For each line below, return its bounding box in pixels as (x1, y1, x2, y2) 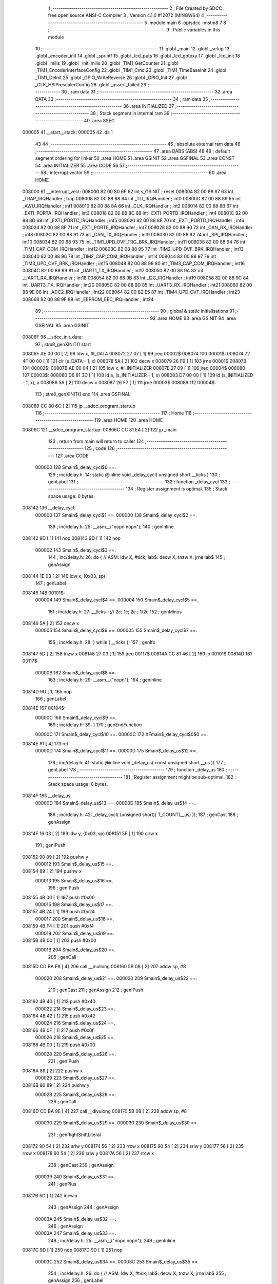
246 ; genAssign (48, 1223, 83, 1230)
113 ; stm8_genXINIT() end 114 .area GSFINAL (35, 391, 131, 398)
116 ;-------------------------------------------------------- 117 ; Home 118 (35, 410, 192, 416)
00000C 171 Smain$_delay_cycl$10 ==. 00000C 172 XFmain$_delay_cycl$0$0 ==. (35, 731, 208, 737)
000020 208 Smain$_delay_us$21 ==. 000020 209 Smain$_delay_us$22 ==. (35, 975, 197, 981)
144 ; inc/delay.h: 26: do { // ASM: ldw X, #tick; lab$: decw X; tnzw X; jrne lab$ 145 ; (48, 554, 226, 560)
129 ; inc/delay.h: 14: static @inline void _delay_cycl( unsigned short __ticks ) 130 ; (48, 471, 220, 478)
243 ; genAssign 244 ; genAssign (48, 1204, 119, 1211)
